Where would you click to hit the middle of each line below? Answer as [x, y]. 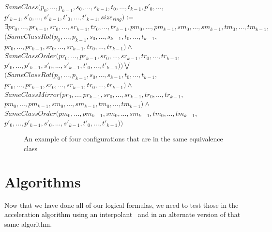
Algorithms [43, 181]
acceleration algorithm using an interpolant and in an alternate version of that [122, 214]
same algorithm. [28, 224]
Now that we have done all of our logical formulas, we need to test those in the [121, 205]
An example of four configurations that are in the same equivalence [123, 139]
